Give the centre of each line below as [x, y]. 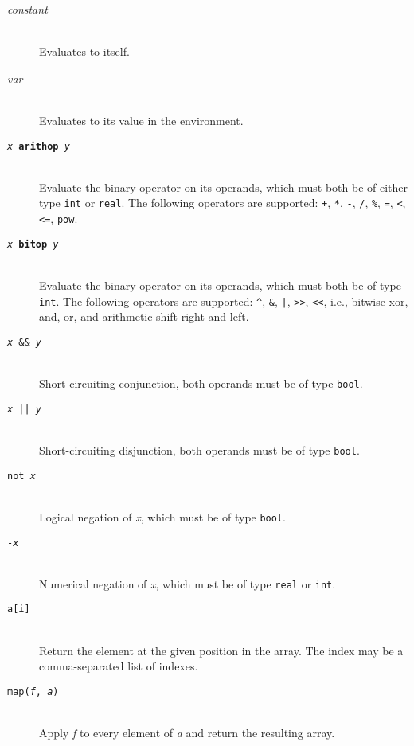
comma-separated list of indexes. [119, 666]
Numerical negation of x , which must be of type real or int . [187, 583]
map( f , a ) [33, 691]
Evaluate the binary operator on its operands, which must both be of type [220, 285]
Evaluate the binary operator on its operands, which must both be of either [224, 187]
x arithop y [39, 146]
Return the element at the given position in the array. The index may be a [221, 650]
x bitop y [33, 244]
